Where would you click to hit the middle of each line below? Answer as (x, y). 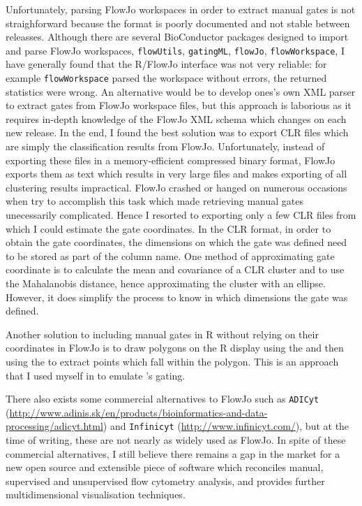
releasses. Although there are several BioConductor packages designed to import (177, 37)
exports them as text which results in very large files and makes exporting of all (176, 174)
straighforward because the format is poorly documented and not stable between (178, 23)
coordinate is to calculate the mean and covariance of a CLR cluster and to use (175, 269)
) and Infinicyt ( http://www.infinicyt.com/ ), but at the (226, 426)
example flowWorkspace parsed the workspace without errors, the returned (166, 78)
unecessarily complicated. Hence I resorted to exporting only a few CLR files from (181, 215)
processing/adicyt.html (54, 426)
